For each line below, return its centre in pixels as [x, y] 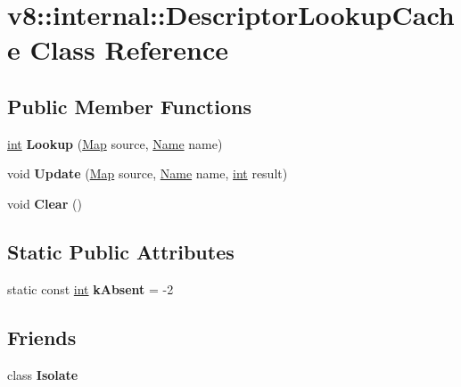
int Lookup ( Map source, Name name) [115, 143]
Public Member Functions [129, 106]
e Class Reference [118, 49]
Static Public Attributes [121, 251]
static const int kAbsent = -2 [91, 288]
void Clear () [45, 203]
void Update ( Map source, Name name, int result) [148, 173]
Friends [42, 337]
